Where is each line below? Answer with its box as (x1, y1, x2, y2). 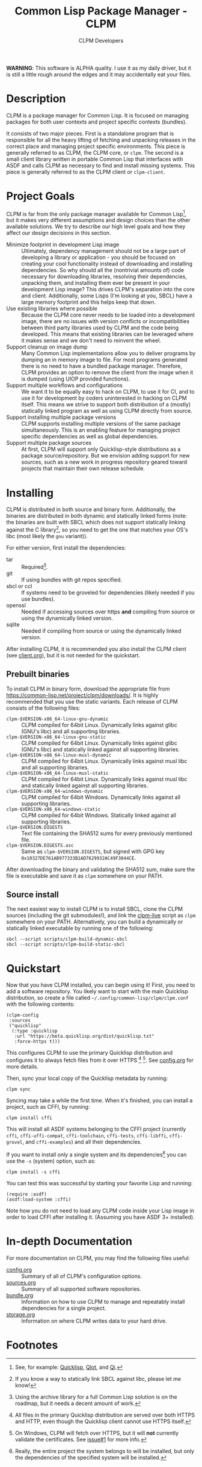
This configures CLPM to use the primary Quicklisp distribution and (6, 1049, 173, 1056)
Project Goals (6, 190, 75, 203)
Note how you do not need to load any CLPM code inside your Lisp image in (6, 1207, 194, 1214)
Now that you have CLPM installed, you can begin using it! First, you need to (6, 981, 195, 988)
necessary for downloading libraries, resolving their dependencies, (21, 273, 188, 281)
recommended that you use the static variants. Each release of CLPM (6, 698, 179, 705)
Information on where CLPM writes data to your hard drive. (21, 1317, 167, 1324)
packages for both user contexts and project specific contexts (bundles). (6, 118, 188, 125)
